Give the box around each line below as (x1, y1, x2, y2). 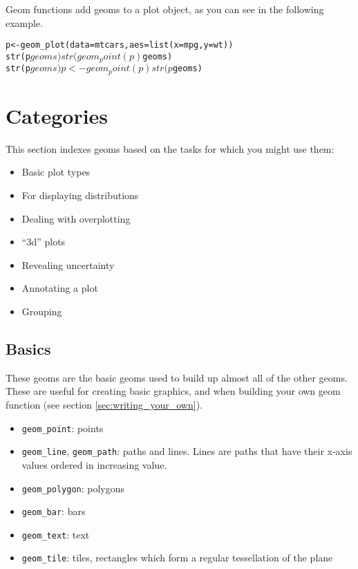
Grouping (21, 304, 62, 319)
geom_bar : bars (21, 504, 86, 519)
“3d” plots (21, 234, 66, 249)
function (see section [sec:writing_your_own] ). (6, 398, 202, 412)
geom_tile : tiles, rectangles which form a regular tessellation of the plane (21, 550, 333, 565)
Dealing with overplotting (21, 211, 131, 225)
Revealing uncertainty (21, 257, 115, 272)
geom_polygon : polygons (21, 481, 125, 495)
